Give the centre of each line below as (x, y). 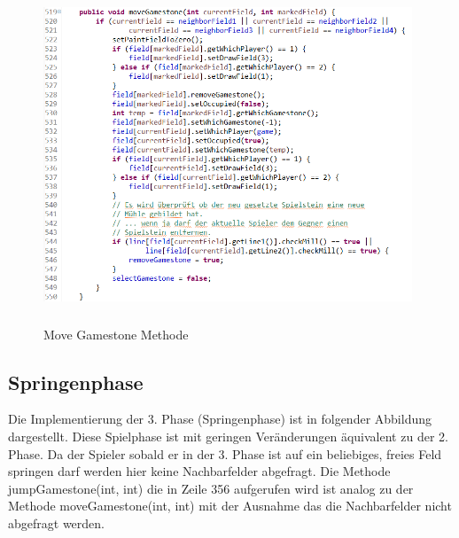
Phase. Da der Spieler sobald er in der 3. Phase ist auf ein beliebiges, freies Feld (225, 453)
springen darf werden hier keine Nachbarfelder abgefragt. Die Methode (199, 471)
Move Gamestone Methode (116, 334)
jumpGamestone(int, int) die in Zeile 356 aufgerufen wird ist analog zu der (211, 488)
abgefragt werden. (56, 522)
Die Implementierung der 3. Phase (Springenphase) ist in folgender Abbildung (220, 419)
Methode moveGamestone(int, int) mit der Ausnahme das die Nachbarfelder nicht (230, 506)
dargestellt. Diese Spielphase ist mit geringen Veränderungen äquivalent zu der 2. (228, 436)
